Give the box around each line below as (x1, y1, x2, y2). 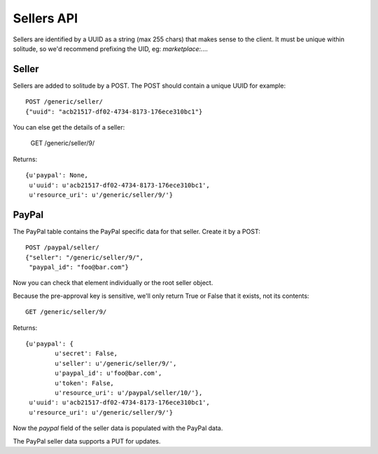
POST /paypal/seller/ (25, 244, 99, 252)
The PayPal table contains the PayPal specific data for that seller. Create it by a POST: (13, 227, 260, 235)
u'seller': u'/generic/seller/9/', (55, 359, 177, 367)
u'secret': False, (55, 350, 118, 357)
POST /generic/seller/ (25, 98, 104, 106)
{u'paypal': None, (25, 172, 89, 179)
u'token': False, (55, 379, 115, 387)
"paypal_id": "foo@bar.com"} (29, 263, 129, 271)
